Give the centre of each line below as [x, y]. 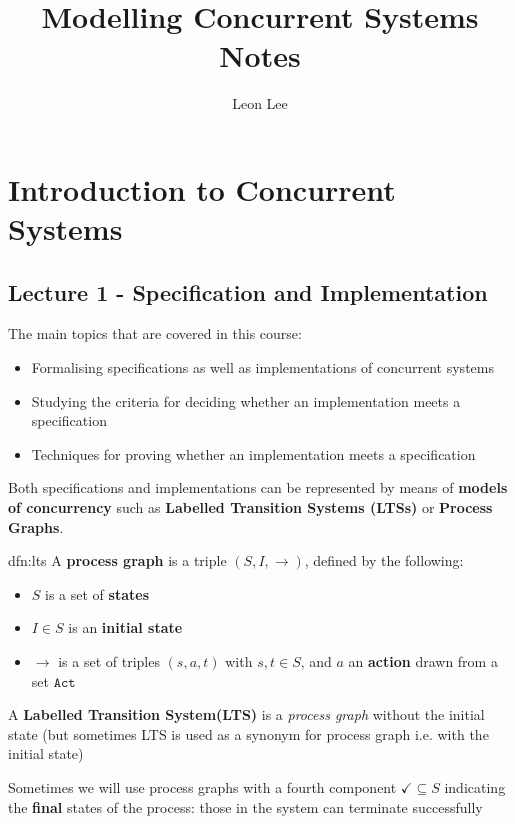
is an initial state [125, 627]
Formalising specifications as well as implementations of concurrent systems [262, 367]
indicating [475, 786]
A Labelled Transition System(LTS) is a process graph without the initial [246, 714]
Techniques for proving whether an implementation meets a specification [253, 453]
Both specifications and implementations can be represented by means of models [258, 487]
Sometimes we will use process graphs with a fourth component [202, 786]
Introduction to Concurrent [202, 188]
